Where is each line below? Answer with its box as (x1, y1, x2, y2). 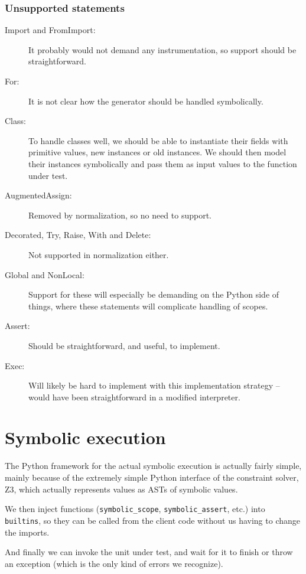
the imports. (5, 526, 50, 538)
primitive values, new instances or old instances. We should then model (28, 146, 287, 158)
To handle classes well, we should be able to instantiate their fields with (28, 134, 288, 146)
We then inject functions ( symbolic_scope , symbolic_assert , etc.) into (5, 503, 265, 515)
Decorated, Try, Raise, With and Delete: (5, 229, 151, 241)
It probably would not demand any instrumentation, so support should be (28, 43, 297, 56)
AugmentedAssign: (5, 189, 72, 201)
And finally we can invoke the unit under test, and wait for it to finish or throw (5, 546, 293, 558)
